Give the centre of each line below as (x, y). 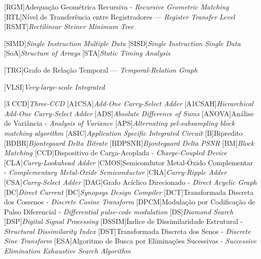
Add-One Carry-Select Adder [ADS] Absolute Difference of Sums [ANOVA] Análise (129, 113)
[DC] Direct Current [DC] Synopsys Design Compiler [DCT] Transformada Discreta (129, 192)
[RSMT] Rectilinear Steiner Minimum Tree (69, 26)
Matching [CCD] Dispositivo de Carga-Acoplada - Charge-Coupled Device (115, 153)
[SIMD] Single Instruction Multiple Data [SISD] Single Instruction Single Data (122, 43)
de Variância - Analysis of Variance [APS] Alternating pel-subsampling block (119, 123)
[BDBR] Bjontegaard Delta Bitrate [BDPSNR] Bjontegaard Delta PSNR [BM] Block (129, 143)
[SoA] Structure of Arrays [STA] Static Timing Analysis (87, 53)
